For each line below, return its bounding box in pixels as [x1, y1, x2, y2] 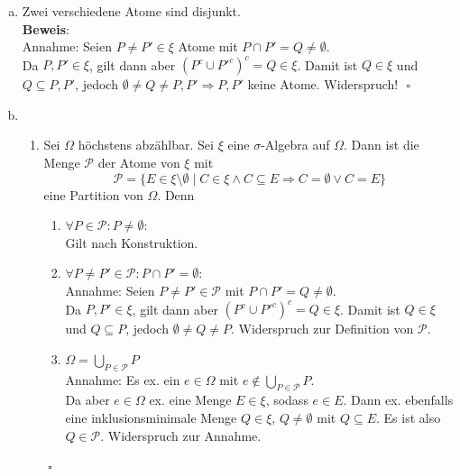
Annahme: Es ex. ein [65, 370, 180, 389]
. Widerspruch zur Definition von [231, 319, 414, 338]
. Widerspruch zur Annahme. [100, 426, 262, 444]
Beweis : [22, 19, 69, 38]
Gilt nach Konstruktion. [65, 233, 198, 252]
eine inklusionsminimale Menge [65, 407, 237, 426]
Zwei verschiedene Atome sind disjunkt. [22, 2, 241, 20]
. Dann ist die [343, 135, 419, 154]
